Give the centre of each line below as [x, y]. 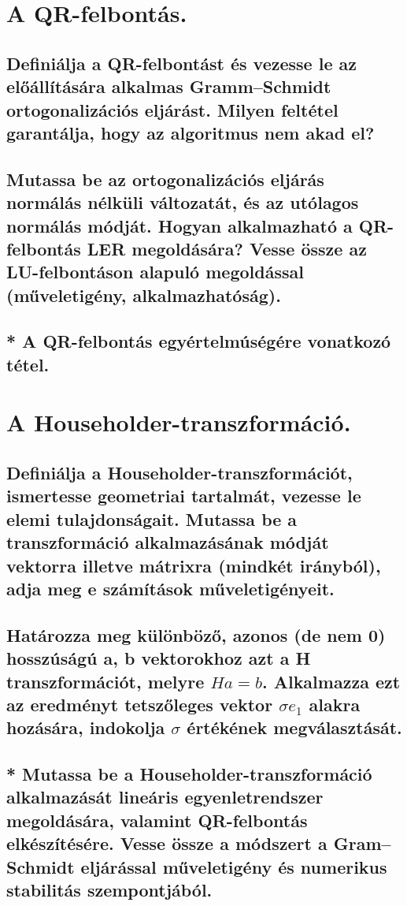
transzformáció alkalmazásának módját [168, 542]
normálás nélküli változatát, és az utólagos [183, 202]
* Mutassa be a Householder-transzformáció [189, 774]
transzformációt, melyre [105, 681]
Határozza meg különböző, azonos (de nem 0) [196, 634]
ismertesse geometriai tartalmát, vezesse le [184, 496]
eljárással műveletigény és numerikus [234, 866]
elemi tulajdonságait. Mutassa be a [152, 518]
